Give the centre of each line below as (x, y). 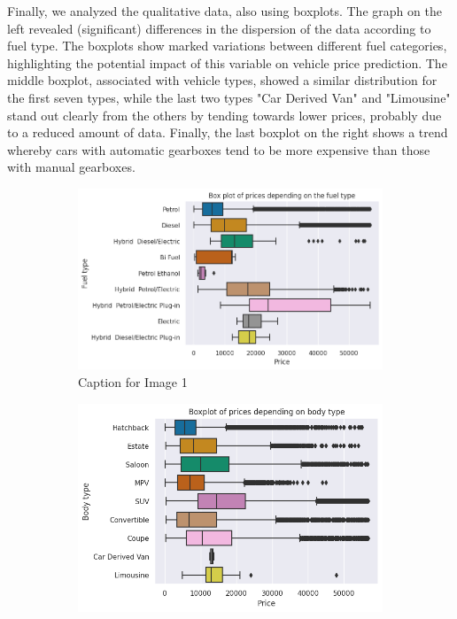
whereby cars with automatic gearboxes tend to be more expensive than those (219, 149)
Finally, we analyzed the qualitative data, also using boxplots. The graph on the (225, 11)
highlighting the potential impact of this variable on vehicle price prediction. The (227, 62)
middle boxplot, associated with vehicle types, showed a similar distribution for (222, 80)
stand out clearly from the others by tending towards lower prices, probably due (225, 115)
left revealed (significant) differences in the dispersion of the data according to (219, 28)
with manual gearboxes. (71, 167)
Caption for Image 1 (133, 381)
